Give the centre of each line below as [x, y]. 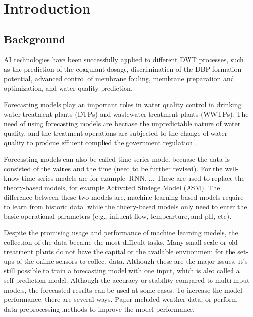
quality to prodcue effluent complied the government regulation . [101, 142]
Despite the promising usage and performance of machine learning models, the [121, 233]
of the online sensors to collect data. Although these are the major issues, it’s [132, 261]
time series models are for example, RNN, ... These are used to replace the [133, 178]
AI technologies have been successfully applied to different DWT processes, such [124, 59]
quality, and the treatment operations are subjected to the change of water [116, 133]
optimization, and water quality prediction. [68, 88]
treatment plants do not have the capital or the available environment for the [120, 252]
